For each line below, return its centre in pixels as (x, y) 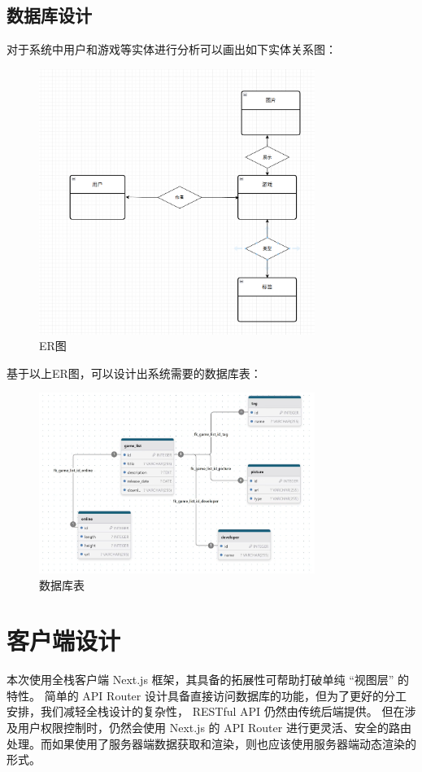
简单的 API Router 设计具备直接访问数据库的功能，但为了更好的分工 (225, 695)
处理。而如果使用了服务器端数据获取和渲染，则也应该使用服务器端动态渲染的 (211, 743)
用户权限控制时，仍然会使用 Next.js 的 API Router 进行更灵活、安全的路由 (214, 728)
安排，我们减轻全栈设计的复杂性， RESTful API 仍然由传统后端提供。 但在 (206, 711)
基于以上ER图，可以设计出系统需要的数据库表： (134, 373)
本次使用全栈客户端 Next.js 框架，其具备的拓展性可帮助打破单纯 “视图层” (200, 680)
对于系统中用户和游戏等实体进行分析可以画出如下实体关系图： (172, 49)
